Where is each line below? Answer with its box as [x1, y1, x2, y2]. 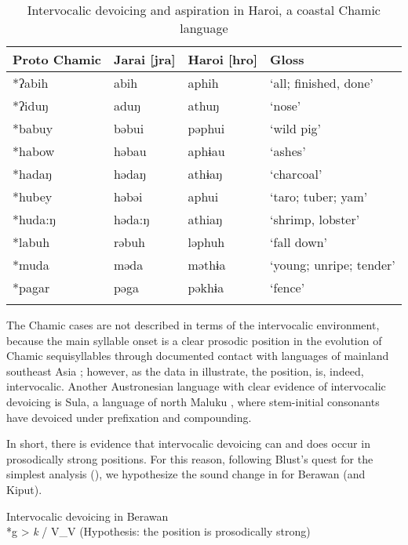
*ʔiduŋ [13, 96, 49, 114]
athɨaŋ [188, 165, 223, 183]
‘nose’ [270, 96, 301, 114]
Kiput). [6, 481, 42, 497]
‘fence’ [270, 278, 305, 296]
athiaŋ [188, 210, 223, 228]
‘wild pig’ [270, 119, 322, 137]
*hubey [13, 187, 53, 205]
